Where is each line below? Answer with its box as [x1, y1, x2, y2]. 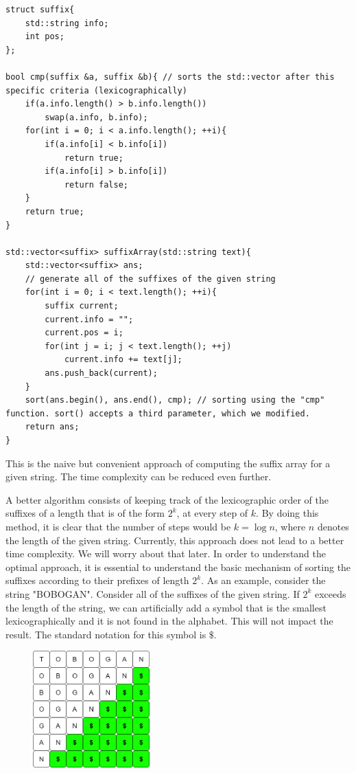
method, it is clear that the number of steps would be [5, 519, 231, 533]
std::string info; [25, 18, 109, 28]
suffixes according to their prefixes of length [5, 573, 189, 587]
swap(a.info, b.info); [45, 112, 148, 122]
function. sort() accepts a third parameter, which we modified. [5, 408, 310, 418]
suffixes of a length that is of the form [5, 506, 165, 520]
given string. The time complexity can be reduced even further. [5, 469, 272, 484]
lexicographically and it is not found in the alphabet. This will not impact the [5, 614, 333, 628]
